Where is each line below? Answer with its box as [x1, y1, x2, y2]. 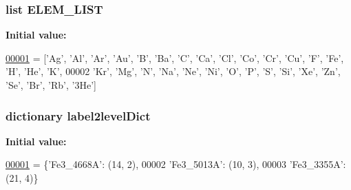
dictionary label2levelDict [6, 107, 151, 124]
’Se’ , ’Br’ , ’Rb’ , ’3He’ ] [6, 78, 96, 92]
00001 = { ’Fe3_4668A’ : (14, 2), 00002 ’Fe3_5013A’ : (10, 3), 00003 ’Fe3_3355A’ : [6, 157, 346, 171]
